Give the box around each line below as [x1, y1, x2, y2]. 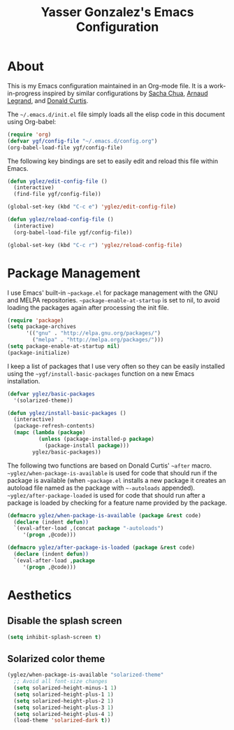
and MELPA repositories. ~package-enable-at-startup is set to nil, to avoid [7, 295, 220, 304]
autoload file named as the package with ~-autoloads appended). [7, 484, 196, 492]
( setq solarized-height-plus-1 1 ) [13, 691, 114, 698]
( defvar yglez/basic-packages [7, 390, 96, 398]
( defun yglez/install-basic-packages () [7, 409, 127, 416]
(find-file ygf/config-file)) [13, 190, 101, 198]
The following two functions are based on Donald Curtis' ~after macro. [7, 461, 212, 470]
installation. [7, 377, 41, 385]
